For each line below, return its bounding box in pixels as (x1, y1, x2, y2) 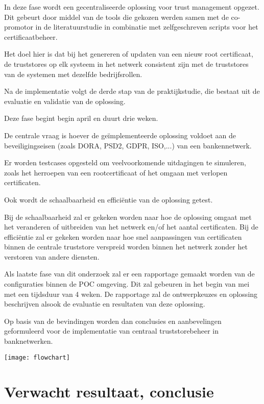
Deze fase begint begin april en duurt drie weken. (4, 113, 158, 123)
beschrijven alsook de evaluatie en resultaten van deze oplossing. (4, 298, 205, 309)
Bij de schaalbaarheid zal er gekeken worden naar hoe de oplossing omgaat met (4, 211, 252, 222)
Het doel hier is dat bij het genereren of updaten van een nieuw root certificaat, (4, 48, 253, 59)
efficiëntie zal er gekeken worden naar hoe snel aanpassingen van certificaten (4, 231, 242, 242)
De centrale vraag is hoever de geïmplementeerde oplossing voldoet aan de (4, 130, 236, 140)
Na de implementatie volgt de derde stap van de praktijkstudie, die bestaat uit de (4, 86, 260, 96)
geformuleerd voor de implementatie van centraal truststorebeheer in (4, 325, 219, 336)
